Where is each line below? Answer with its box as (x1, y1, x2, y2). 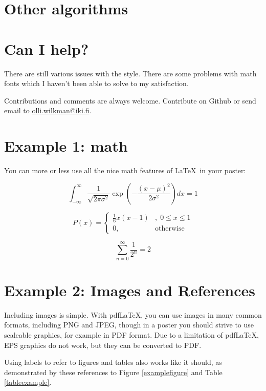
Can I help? (4, 38, 89, 59)
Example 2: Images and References (4, 279, 256, 300)
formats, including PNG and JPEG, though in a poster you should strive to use (4, 319, 254, 330)
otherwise (155, 225, 185, 233)
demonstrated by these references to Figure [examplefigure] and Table (4, 366, 223, 377)
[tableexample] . (4, 377, 52, 387)
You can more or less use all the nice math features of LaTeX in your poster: (4, 165, 246, 175)
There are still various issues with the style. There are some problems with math (4, 68, 257, 78)
